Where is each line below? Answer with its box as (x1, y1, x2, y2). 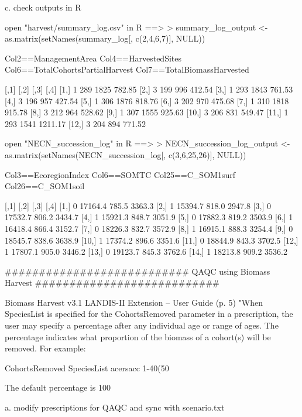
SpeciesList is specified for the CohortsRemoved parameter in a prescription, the (5, 307, 293, 320)
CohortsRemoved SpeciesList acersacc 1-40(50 (5, 361, 169, 374)
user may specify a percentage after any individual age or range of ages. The (5, 319, 279, 331)
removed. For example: (5, 342, 86, 354)
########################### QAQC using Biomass (5, 265, 270, 277)
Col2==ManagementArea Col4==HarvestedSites (5, 52, 182, 64)
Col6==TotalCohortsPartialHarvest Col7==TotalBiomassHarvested (5, 63, 249, 76)
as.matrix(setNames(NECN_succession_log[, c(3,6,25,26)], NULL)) (5, 148, 246, 160)
